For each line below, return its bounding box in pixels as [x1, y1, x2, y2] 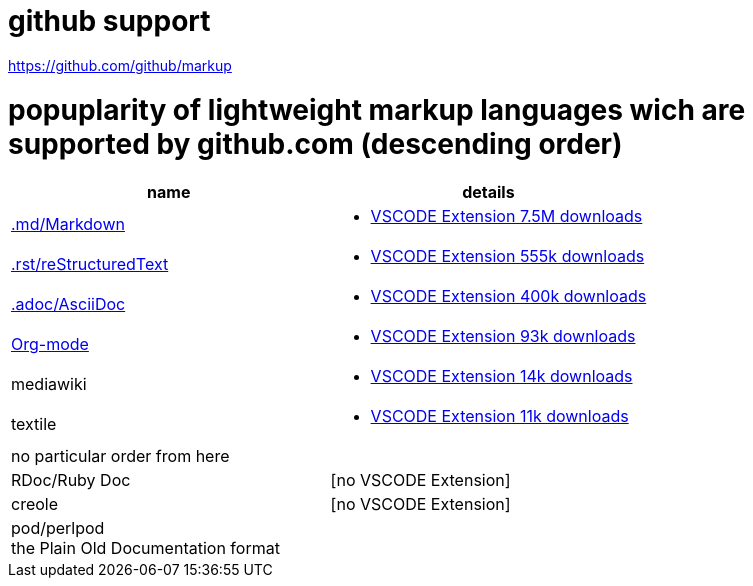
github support [8, 4, 211, 38]
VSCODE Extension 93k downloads [370, 326, 636, 347]
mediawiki [11, 374, 87, 395]
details [462, 182, 515, 203]
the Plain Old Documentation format [11, 538, 280, 559]
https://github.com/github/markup [8, 56, 232, 74]
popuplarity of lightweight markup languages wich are [8, 92, 746, 127]
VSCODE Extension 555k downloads [370, 246, 645, 267]
